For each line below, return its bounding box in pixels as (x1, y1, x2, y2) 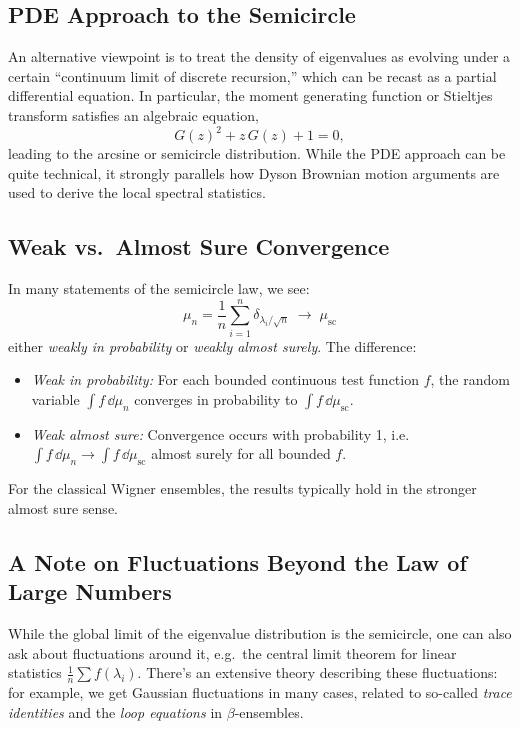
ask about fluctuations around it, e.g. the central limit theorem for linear (8, 642, 457, 663)
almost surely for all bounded (151, 443, 331, 464)
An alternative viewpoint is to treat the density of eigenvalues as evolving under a (8, 46, 511, 67)
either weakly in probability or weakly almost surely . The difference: (8, 335, 417, 356)
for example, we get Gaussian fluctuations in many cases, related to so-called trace (8, 681, 512, 702)
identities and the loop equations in (8, 701, 223, 722)
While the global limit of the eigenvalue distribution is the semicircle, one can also (8, 622, 512, 643)
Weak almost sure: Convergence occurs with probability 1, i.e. (31, 423, 410, 444)
